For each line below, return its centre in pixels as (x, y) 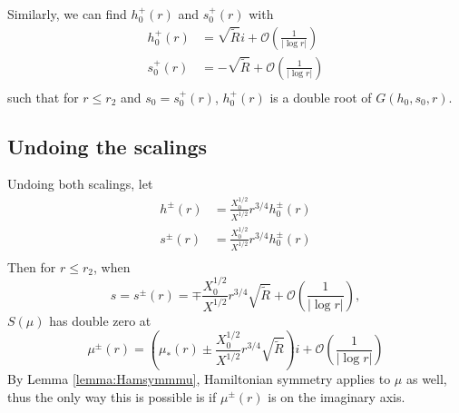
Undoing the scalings (107, 146)
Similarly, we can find (67, 14)
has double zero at (100, 320)
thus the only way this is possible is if (112, 396)
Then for (32, 266)
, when (112, 266)
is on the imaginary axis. (337, 396)
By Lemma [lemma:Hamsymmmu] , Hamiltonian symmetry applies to (199, 378)
